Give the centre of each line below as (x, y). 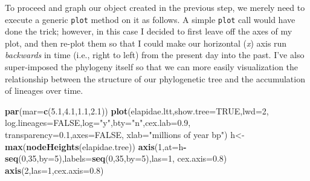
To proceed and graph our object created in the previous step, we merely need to (155, 7)
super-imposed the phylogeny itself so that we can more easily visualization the (152, 67)
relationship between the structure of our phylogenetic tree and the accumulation (155, 78)
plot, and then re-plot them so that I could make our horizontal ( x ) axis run (146, 43)
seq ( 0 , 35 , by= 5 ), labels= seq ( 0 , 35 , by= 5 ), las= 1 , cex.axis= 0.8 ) (116, 158)
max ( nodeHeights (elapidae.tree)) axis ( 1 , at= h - (96, 146)
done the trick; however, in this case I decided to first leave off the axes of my (149, 31)
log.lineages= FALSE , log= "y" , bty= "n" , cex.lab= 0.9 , (98, 123)
